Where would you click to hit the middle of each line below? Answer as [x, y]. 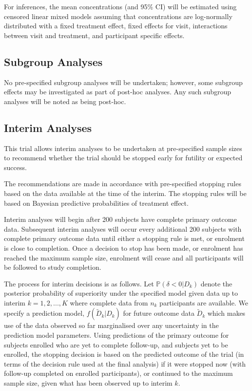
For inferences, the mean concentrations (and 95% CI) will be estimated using [120, 6]
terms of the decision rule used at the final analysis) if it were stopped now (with [125, 363]
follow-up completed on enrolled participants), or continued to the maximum [118, 373]
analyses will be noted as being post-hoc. [65, 101]
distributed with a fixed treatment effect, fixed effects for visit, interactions [116, 26]
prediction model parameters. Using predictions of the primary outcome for [116, 335]
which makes [226, 313]
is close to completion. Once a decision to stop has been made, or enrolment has [124, 248]
